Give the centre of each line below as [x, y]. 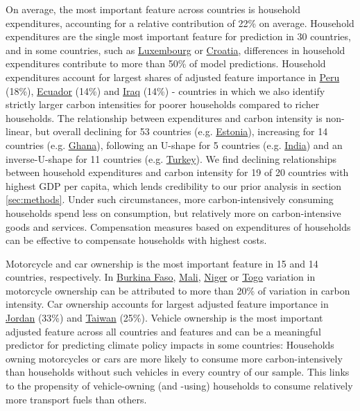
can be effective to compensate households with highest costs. [136, 240]
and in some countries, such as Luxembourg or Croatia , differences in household [175, 50]
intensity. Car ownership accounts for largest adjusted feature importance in [167, 304]
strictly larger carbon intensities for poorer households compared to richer [163, 104]
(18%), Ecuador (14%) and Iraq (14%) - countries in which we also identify [165, 90]
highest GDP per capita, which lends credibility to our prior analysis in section [174, 185]
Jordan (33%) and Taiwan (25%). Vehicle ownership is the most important [164, 318]
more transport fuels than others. [76, 399]
